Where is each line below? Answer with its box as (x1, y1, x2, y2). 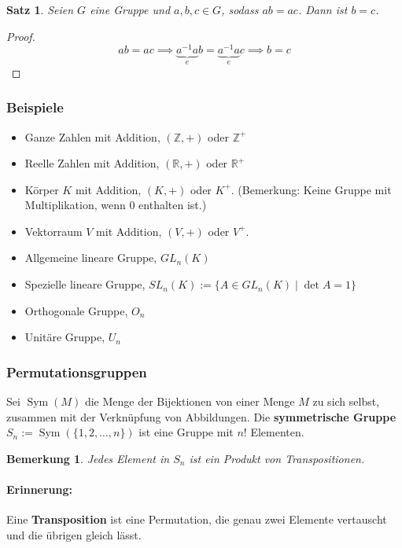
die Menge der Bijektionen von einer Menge (84, 393, 295, 410)
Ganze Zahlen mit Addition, (24, 128, 160, 145)
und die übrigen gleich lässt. (6, 526, 142, 542)
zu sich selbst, (312, 393, 380, 410)
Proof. (6, 28, 35, 44)
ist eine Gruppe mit (138, 424, 234, 440)
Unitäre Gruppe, (24, 329, 105, 345)
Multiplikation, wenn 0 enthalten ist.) (24, 197, 207, 213)
